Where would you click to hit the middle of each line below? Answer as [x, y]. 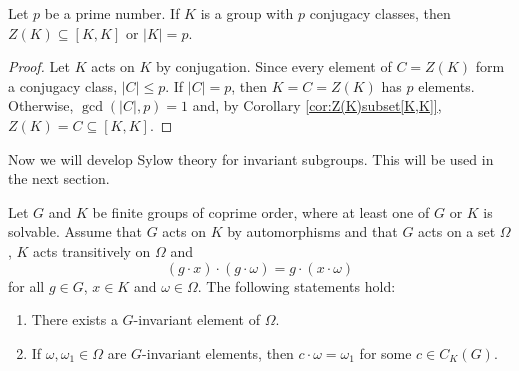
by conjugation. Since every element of [274, 66]
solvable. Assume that [75, 231]
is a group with [247, 13]
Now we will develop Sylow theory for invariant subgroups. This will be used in [251, 158]
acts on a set [457, 231]
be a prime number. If [112, 13]
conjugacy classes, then [380, 13]
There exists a [74, 319]
